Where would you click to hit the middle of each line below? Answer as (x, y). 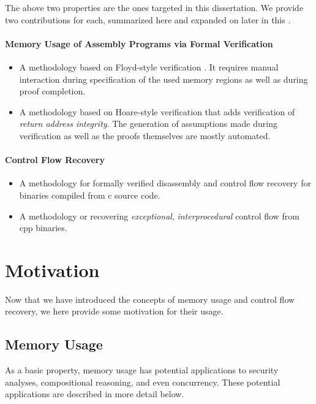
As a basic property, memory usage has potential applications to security (142, 370)
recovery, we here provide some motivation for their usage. (114, 311)
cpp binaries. (43, 228)
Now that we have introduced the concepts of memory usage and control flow (150, 299)
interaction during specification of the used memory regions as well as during (164, 79)
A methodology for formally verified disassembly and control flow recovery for (165, 183)
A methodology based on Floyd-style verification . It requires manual (149, 67)
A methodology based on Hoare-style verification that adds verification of (157, 111)
